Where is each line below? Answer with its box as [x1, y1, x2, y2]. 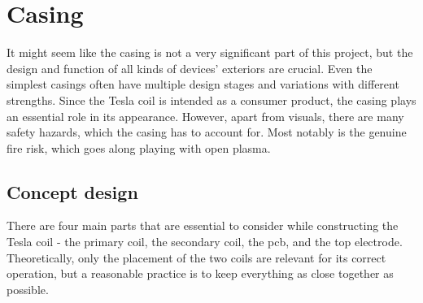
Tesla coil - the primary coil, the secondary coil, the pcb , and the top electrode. [7, 233, 403, 250]
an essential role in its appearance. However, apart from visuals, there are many [7, 107, 404, 124]
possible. [7, 280, 49, 297]
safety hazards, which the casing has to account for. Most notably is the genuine [7, 123, 407, 141]
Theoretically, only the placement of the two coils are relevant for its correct [7, 249, 386, 266]
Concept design [7, 179, 138, 204]
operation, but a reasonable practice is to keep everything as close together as [7, 265, 394, 282]
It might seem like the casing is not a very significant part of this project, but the [7, 44, 413, 61]
